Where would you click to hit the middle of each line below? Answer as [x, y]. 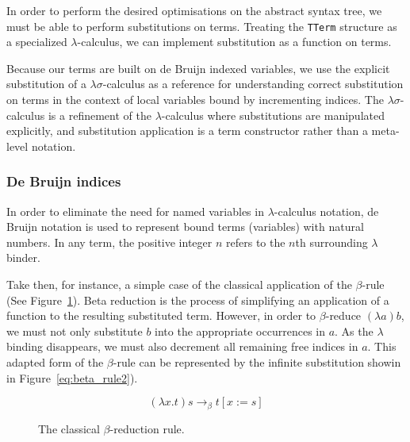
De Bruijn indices [64, 181]
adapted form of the [55, 361]
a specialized [37, 42]
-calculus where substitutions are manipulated [273, 115]
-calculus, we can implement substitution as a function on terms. [234, 42]
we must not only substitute [75, 331]
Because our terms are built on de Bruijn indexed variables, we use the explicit [198, 68]
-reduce [343, 315]
